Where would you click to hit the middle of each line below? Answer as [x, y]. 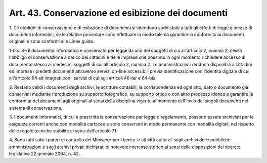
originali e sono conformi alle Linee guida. [52, 41]
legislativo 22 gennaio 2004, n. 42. [44, 154]
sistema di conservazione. [36, 108]
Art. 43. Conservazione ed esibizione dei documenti [118, 13]
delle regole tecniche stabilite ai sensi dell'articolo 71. [63, 131]
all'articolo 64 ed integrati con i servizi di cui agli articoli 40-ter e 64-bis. [83, 78]
